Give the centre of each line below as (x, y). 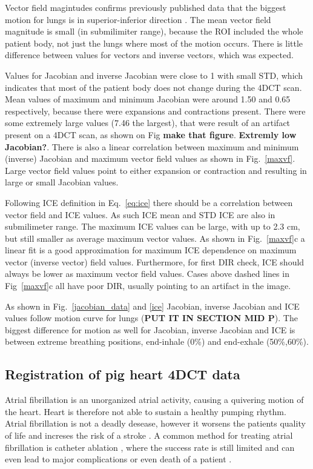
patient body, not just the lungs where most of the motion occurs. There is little (154, 43)
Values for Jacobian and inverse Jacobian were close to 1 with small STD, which (154, 75)
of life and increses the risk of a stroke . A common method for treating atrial (149, 435)
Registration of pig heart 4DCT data (123, 374)
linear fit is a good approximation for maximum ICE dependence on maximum (151, 250)
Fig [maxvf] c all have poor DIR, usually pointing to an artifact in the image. (148, 286)
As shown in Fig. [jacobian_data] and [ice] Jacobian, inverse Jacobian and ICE (152, 306)
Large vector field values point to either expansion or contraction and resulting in (156, 170)
